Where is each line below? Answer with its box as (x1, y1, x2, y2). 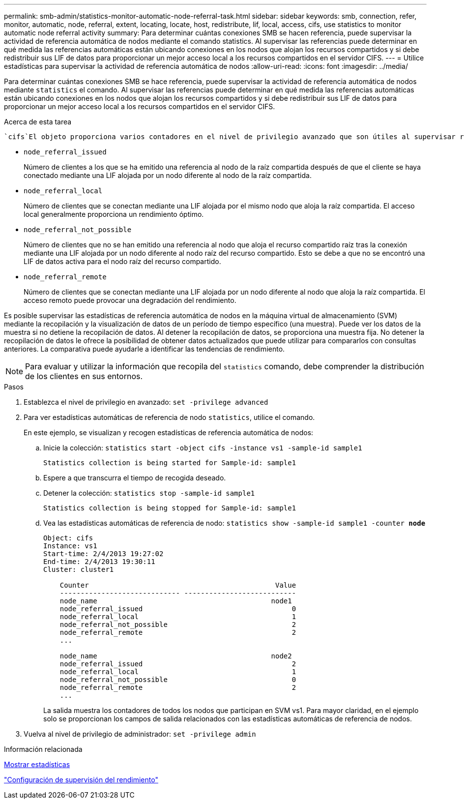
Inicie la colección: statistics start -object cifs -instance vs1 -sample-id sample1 (43, 444, 362, 452)
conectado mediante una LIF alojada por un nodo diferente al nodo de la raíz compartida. (24, 171, 312, 179)
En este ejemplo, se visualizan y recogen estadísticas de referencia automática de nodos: (24, 428, 314, 437)
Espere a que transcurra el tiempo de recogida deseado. (43, 474, 226, 482)
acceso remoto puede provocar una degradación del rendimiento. (24, 296, 236, 304)
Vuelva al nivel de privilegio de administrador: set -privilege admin (24, 730, 256, 738)
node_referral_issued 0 (59, 605, 296, 613)
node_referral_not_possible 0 (59, 676, 296, 684)
